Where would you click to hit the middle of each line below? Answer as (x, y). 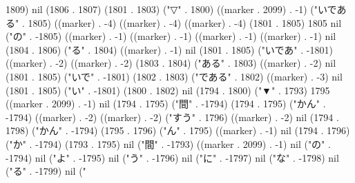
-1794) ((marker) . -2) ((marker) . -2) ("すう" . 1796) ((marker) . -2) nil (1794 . (172, 117)
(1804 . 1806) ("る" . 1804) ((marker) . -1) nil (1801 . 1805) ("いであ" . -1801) (169, 49)
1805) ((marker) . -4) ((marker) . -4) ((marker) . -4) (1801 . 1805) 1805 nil (185, 22)
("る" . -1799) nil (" (46, 171)
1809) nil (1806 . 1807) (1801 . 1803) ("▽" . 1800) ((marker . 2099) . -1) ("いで (171, 9)
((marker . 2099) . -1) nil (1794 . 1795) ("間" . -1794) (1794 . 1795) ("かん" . (166, 104)
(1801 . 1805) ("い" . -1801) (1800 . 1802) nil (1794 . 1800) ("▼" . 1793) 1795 (168, 90)
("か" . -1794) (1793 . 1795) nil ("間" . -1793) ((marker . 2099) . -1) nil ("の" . (168, 143)
